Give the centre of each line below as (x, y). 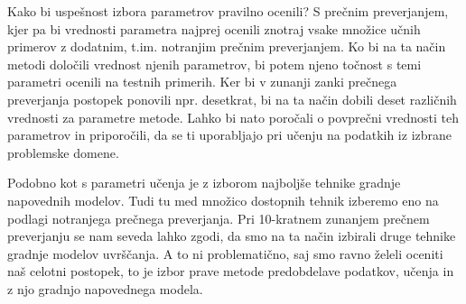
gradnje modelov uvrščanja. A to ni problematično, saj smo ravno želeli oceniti (225, 253)
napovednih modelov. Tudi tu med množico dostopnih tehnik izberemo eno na (223, 200)
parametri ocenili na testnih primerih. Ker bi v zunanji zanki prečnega (202, 82)
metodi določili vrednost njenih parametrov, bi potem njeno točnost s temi (214, 64)
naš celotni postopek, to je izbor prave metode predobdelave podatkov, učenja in (231, 271)
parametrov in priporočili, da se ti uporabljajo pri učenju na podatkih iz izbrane (230, 135)
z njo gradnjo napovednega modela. (105, 288)
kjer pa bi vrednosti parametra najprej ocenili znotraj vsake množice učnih (214, 28)
